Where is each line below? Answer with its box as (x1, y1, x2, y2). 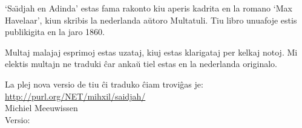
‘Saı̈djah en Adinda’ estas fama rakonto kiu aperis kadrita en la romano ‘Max (5, 2, 292, 14)
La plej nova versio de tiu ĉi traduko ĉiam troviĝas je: (5, 77, 203, 90)
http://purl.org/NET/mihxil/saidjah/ (5, 89, 146, 102)
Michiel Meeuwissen (5, 101, 78, 114)
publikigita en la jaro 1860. (5, 25, 105, 38)
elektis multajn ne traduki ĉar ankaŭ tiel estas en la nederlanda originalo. (5, 57, 277, 70)
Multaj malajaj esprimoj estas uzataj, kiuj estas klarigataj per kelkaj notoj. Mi (5, 45, 298, 58)
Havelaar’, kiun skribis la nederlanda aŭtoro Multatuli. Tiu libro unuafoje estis (5, 13, 297, 26)
